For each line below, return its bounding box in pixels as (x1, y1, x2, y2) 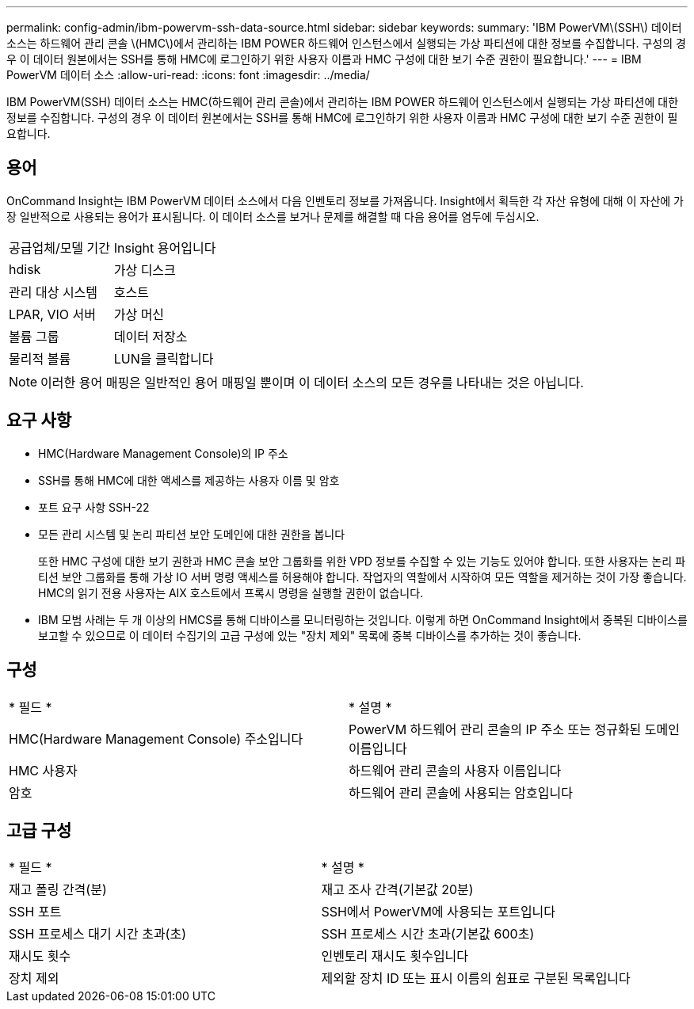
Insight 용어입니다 (113, 239, 216, 256)
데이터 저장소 (113, 328, 188, 345)
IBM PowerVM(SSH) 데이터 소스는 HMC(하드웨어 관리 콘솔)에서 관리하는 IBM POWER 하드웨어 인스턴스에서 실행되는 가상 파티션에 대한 (6, 95, 679, 109)
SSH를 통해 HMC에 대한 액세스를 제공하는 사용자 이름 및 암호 (38, 473, 340, 487)
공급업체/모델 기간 (9, 239, 111, 256)
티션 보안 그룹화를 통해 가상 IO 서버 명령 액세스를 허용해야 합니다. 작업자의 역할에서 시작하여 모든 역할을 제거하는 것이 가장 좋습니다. (38, 569, 687, 584)
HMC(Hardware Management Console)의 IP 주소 (38, 446, 288, 460)
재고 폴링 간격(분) (9, 881, 107, 898)
